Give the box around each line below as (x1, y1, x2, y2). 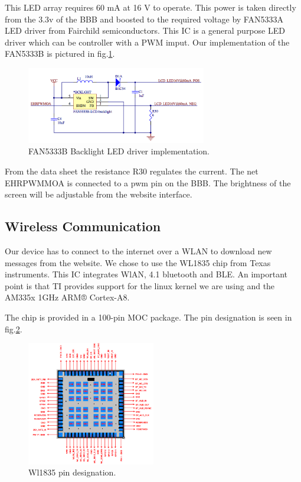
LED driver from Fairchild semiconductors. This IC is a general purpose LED (5, 24, 285, 37)
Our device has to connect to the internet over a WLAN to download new (5, 244, 272, 257)
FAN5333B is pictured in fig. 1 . (5, 47, 115, 60)
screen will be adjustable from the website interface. (5, 188, 192, 200)
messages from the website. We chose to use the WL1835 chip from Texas (5, 256, 271, 269)
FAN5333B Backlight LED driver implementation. (28, 145, 210, 157)
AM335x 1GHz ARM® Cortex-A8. (5, 291, 130, 303)
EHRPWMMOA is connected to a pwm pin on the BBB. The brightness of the (5, 176, 291, 189)
